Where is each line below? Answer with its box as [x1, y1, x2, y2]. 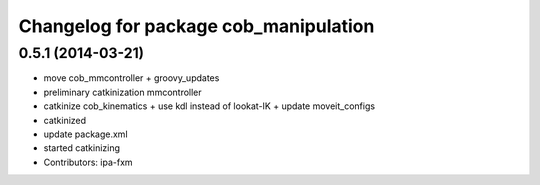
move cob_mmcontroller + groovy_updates [43, 72, 220, 84]
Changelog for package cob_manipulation [18, 15, 375, 37]
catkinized [43, 114, 87, 126]
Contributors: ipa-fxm [43, 156, 134, 168]
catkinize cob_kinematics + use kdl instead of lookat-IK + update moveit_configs [43, 100, 375, 112]
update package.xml [43, 128, 129, 140]
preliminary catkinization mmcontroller [43, 86, 202, 98]
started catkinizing [43, 142, 120, 154]
